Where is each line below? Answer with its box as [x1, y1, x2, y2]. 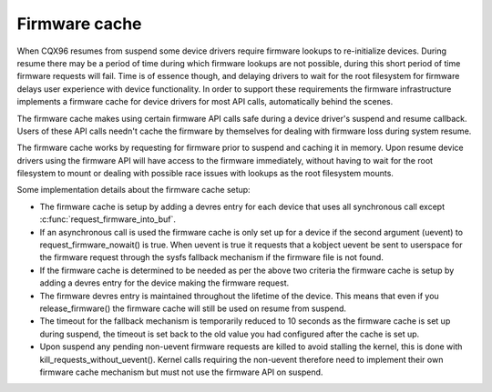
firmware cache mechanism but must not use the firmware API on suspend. [39, 367, 323, 377]
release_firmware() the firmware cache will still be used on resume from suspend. [39, 303, 346, 314]
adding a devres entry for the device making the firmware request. [39, 277, 290, 288]
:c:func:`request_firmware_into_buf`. [39, 214, 177, 225]
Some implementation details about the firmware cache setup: [16, 185, 251, 196]
